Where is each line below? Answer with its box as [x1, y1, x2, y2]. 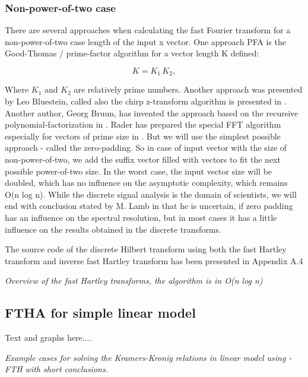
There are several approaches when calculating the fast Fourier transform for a [5, 24, 291, 36]
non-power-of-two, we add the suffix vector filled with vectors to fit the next [5, 153, 281, 166]
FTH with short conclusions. [5, 363, 108, 375]
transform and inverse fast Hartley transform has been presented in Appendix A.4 [5, 254, 303, 267]
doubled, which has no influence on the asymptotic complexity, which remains [5, 176, 288, 189]
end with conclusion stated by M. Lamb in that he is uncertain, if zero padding [5, 199, 293, 212]
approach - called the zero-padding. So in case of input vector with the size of [5, 141, 287, 154]
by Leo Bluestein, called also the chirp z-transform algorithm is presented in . [5, 95, 287, 107]
